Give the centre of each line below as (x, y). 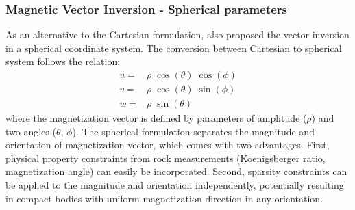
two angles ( (31, 131)
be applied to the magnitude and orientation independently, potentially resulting (175, 185)
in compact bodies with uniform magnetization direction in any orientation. (164, 198)
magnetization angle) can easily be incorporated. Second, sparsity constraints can (176, 171)
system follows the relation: (63, 61)
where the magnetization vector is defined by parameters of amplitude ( (156, 118)
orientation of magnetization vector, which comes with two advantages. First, (168, 145)
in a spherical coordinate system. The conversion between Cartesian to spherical (174, 48)
